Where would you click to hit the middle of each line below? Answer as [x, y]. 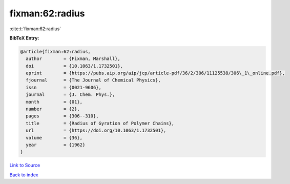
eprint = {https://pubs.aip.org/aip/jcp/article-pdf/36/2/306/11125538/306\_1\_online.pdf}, [156, 73]
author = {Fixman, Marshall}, [73, 59]
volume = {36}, [54, 138]
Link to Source [25, 165]
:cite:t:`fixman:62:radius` [35, 29]
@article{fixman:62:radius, [55, 52]
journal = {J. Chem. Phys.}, [70, 95]
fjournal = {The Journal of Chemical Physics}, [93, 80]
